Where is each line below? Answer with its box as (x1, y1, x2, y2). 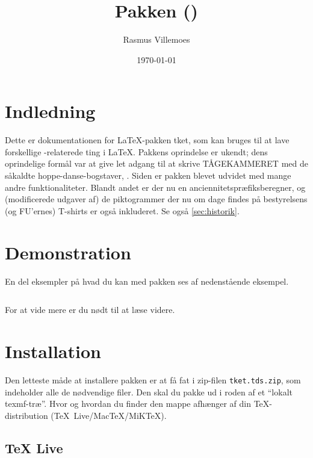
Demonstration (5, 240, 131, 264)
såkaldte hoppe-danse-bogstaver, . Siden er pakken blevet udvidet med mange (5, 169, 291, 182)
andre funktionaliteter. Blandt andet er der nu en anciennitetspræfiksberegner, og (5, 181, 306, 193)
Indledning (5, 99, 96, 123)
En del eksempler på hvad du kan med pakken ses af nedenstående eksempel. (5, 274, 289, 287)
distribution (5, 409, 48, 421)
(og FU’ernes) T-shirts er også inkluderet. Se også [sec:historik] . (5, 204, 240, 217)
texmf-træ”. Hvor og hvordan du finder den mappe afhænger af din (5, 397, 251, 410)
